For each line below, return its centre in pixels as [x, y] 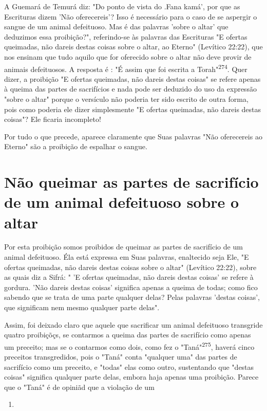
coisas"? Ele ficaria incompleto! [53, 119]
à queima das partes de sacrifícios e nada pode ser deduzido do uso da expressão [130, 89]
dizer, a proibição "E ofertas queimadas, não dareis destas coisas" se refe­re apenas [132, 78]
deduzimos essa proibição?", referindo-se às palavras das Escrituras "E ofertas [126, 36]
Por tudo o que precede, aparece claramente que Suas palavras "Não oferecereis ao [133, 136]
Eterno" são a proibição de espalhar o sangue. [76, 146]
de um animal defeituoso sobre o [122, 202]
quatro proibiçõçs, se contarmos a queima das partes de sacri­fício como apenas [128, 335]
